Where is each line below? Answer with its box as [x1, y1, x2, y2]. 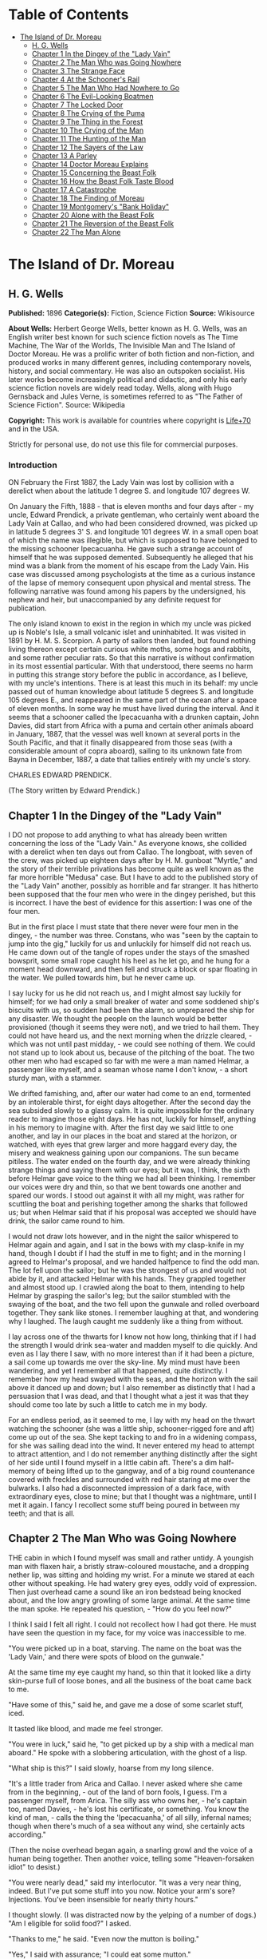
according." [8, 1830, 46, 1839]
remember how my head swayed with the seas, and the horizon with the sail [8, 1374, 258, 1384]
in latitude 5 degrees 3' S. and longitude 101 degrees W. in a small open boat [8, 527, 259, 537]
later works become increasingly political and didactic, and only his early [8, 374, 247, 384]
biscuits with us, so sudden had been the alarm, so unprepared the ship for [8, 1005, 255, 1015]
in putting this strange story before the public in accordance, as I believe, [8, 670, 249, 680]
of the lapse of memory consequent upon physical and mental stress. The [8, 578, 251, 588]
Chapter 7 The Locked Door [31, 100, 124, 109]
